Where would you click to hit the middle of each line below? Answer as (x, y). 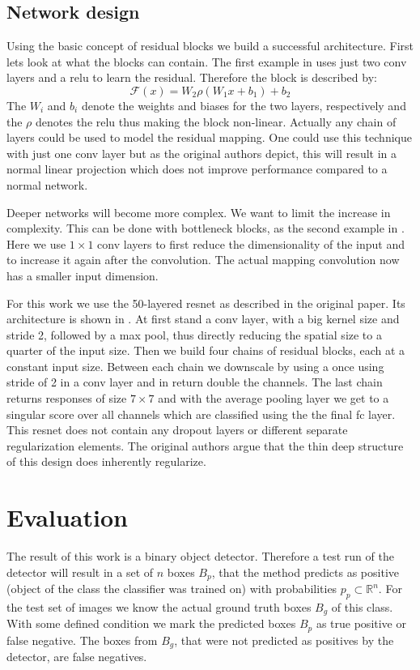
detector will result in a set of (80, 572)
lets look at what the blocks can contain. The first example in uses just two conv (207, 61)
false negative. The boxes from (82, 640)
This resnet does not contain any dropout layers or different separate (177, 430)
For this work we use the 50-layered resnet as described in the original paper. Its (206, 303)
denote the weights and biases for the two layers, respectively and (244, 105)
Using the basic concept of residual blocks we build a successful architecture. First (210, 46)
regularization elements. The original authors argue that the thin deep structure (205, 445)
